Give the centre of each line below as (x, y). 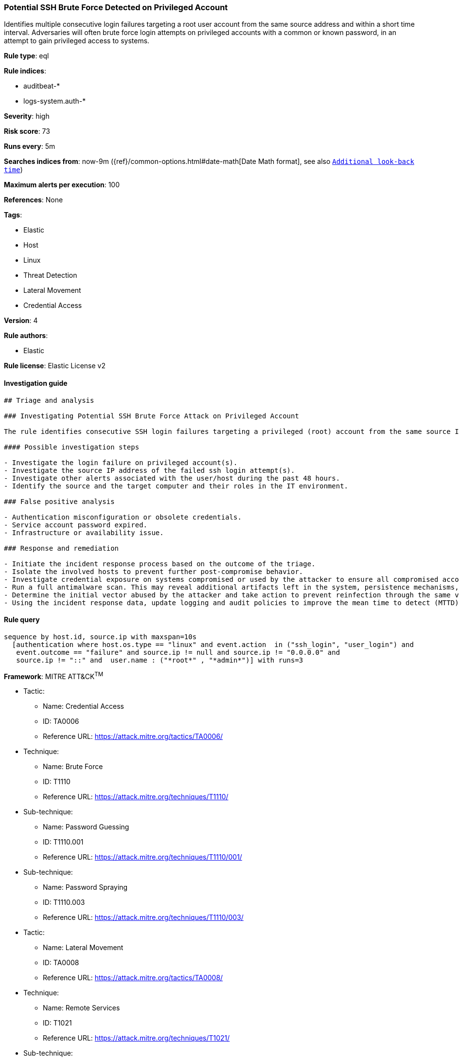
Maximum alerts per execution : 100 (62, 185)
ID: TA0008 (61, 963)
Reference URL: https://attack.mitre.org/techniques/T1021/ (136, 1038)
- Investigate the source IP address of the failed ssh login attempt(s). (150, 470)
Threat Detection (50, 275)
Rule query (22, 620)
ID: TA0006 (61, 721)
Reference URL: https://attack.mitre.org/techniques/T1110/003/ (143, 917)
